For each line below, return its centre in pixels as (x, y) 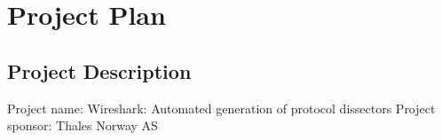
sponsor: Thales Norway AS (83, 125)
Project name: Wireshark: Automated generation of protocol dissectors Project (221, 108)
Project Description (99, 70)
